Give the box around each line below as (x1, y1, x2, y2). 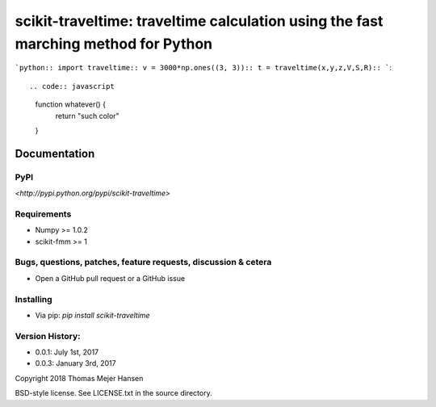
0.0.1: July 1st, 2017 (35, 347, 99, 357)
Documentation (15, 146, 95, 161)
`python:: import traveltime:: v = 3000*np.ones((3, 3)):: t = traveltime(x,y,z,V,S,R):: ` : (15, 63, 392, 73)
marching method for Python (15, 35, 213, 52)
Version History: (15, 330, 81, 342)
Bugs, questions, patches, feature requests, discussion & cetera (15, 257, 272, 268)
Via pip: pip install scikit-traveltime (35, 310, 150, 320)
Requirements (15, 208, 72, 220)
